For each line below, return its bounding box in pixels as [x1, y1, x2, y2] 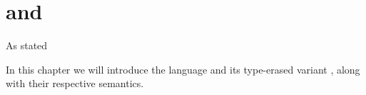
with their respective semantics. [6, 76, 144, 91]
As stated [6, 38, 48, 53]
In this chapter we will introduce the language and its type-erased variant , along [6, 61, 360, 76]
